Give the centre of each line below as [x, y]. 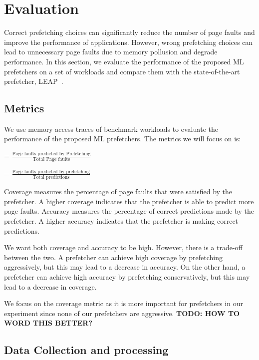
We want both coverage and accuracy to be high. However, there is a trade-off [123, 247]
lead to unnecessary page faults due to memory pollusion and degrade [111, 52]
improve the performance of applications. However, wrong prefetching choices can [129, 42]
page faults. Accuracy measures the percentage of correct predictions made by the [129, 211]
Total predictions [51, 178]
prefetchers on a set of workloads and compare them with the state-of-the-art [122, 71]
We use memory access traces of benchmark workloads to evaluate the [111, 129]
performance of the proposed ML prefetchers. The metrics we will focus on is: [123, 139]
